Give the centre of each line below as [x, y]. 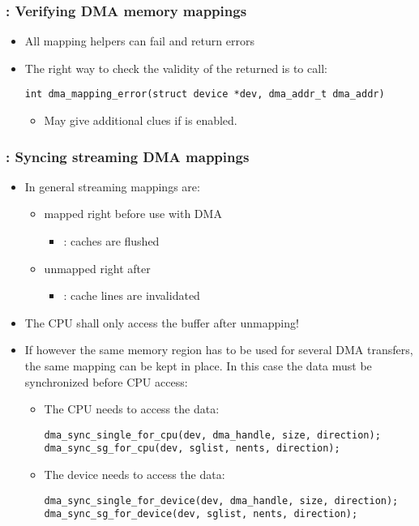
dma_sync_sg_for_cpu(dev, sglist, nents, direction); [192, 449]
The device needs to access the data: [135, 475]
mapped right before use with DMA [133, 214]
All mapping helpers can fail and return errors [139, 41]
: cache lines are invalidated [132, 295]
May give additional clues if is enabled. [141, 120]
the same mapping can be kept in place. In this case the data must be [198, 366]
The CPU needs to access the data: [132, 409]
